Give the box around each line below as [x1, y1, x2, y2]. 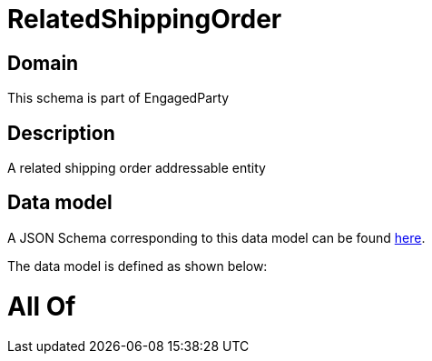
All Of [7, 290, 76, 322]
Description [7, 121, 115, 145]
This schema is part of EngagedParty [7, 90, 230, 106]
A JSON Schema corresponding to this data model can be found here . [7, 229, 426, 246]
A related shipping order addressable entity [7, 160, 266, 176]
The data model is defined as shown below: [7, 257, 268, 274]
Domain [7, 51, 79, 75]
